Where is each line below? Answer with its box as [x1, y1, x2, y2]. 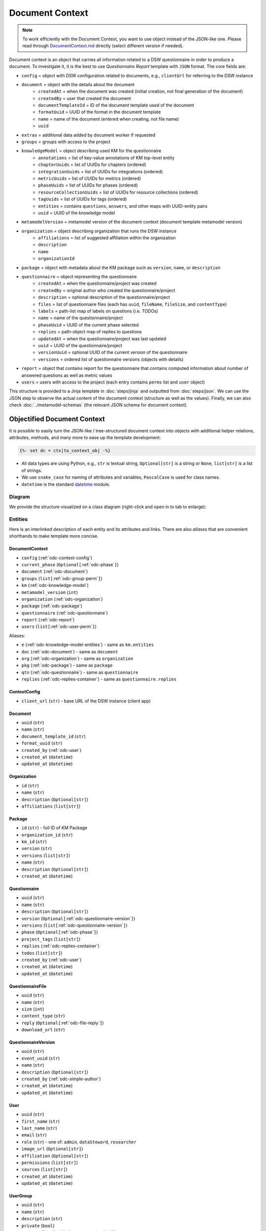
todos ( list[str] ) [21, 950, 63, 956]
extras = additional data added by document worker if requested [21, 132, 156, 138]
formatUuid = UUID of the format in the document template [38, 109, 161, 115]
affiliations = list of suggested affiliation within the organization [38, 235, 176, 241]
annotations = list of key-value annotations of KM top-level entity [38, 155, 175, 161]
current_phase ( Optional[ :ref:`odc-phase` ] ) [21, 561, 119, 567]
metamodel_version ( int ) [21, 589, 78, 595]
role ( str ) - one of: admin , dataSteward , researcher [21, 1139, 136, 1145]
